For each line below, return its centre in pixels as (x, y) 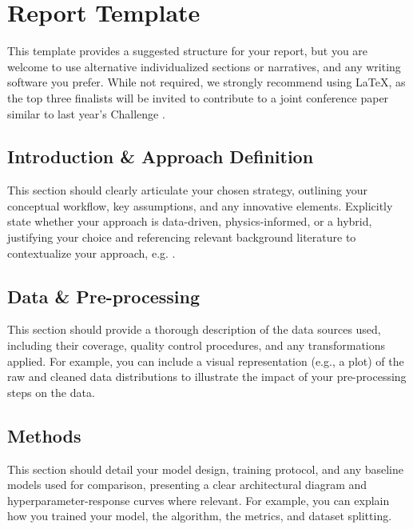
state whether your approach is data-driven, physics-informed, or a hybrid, (190, 221)
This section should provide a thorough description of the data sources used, (194, 329)
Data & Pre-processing (103, 296)
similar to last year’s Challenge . (86, 113)
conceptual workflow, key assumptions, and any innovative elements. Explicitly (200, 205)
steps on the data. (51, 392)
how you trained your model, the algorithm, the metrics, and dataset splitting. (200, 516)
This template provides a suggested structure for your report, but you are (188, 51)
